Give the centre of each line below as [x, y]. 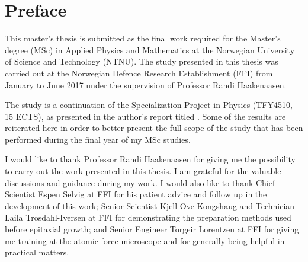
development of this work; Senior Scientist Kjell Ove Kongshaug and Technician [150, 205]
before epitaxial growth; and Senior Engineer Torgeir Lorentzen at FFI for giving [152, 229]
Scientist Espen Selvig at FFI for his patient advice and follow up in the [136, 194]
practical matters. [37, 252]
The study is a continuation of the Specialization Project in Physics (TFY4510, [149, 105]
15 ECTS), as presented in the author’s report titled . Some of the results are [145, 116]
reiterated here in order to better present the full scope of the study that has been [154, 128]
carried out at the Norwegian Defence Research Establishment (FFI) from [139, 73]
